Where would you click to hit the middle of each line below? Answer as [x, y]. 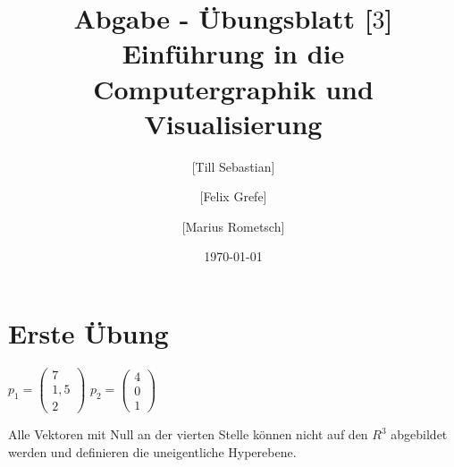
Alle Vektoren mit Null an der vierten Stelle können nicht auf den [188, 434]
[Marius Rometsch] [233, 226]
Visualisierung [233, 123]
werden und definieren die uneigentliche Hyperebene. [152, 451]
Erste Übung [88, 333]
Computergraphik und [233, 88]
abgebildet [419, 434]
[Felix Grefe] [233, 196]
